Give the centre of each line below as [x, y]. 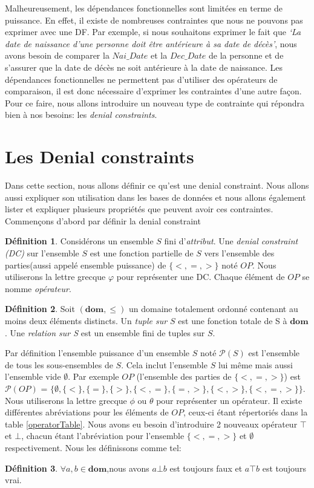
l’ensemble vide [33, 376]
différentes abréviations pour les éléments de [87, 412]
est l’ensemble [274, 353]
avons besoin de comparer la [57, 55]
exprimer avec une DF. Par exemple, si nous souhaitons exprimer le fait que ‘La [153, 32]
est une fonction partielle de [142, 253]
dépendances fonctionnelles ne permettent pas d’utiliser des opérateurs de [141, 79]
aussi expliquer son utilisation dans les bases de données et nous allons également [155, 197]
